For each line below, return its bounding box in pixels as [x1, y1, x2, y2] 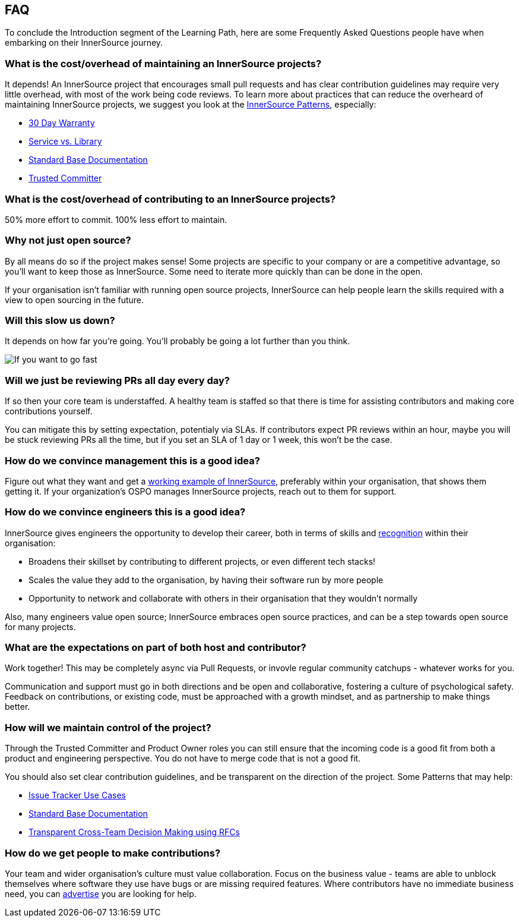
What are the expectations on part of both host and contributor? [5, 641, 306, 654]
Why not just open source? [5, 234, 131, 247]
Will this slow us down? [5, 314, 115, 327]
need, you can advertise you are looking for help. [5, 888, 197, 899]
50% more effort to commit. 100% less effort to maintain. [5, 214, 227, 225]
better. [5, 701, 30, 712]
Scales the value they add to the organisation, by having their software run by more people [29, 574, 384, 585]
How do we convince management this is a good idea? [5, 454, 260, 467]
